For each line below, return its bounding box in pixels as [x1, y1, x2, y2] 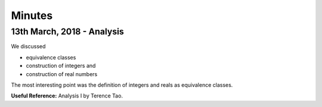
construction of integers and [26, 62, 96, 70]
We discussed [11, 43, 46, 50]
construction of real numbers [26, 70, 98, 77]
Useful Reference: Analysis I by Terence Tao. [11, 92, 123, 99]
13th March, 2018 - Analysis [11, 26, 125, 37]
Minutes [11, 9, 53, 22]
